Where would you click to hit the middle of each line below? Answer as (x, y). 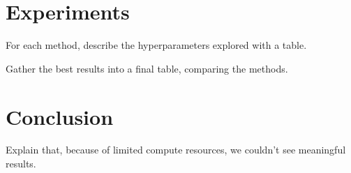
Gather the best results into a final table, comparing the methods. (147, 68)
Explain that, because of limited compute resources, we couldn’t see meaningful (176, 150)
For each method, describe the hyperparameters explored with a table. (156, 45)
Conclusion (60, 116)
